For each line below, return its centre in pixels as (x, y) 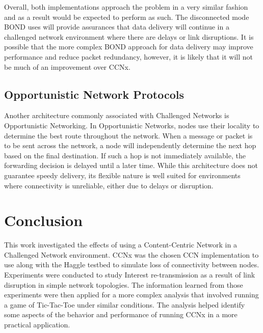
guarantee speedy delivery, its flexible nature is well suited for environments (122, 175)
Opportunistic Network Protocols (94, 94)
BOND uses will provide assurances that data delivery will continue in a (117, 27)
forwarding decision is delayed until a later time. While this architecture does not (131, 165)
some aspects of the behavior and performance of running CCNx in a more (121, 314)
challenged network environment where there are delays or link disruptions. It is (129, 36)
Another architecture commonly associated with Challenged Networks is (117, 115)
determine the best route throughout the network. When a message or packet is (128, 135)
